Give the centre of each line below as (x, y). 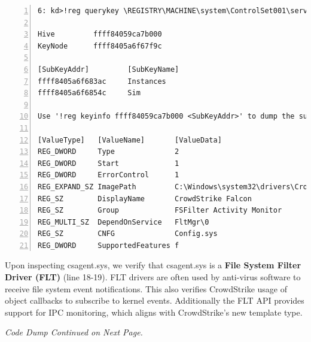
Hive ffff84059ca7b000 (100, 34)
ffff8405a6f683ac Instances (102, 81)
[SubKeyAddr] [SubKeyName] (109, 69)
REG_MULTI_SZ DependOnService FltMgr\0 (124, 222)
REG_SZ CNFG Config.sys (128, 234)
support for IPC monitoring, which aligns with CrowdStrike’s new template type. (154, 312)
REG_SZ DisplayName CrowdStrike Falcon (145, 199)
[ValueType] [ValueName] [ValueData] (130, 140)
